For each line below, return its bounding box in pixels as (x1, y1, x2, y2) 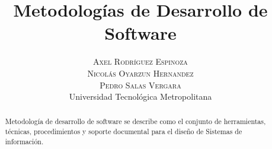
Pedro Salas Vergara (100, 78, 181, 91)
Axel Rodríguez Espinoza (93, 55, 188, 68)
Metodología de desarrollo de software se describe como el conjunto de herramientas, (5, 116, 266, 126)
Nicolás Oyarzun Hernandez (87, 66, 194, 79)
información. (5, 136, 44, 146)
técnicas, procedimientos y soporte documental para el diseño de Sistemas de (5, 126, 242, 137)
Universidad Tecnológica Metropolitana (69, 90, 212, 103)
